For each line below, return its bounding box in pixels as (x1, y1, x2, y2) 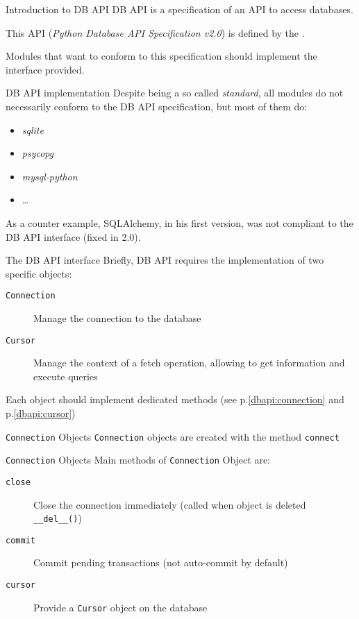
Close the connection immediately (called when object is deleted (33, 497, 306, 511)
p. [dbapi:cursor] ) (6, 406, 76, 420)
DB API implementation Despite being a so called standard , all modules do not (6, 85, 344, 100)
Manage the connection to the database (33, 310, 201, 325)
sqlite (22, 122, 44, 137)
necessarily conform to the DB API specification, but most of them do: (6, 99, 308, 113)
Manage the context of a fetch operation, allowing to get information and (33, 355, 345, 370)
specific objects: (6, 266, 72, 280)
